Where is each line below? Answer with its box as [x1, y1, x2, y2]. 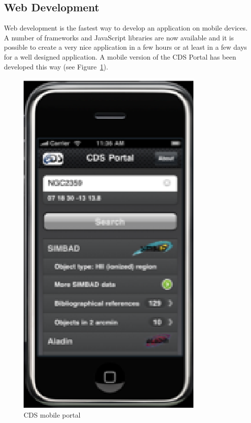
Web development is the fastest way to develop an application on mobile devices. [4, 23, 248, 33]
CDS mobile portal [24, 409, 81, 420]
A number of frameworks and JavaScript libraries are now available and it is [4, 32, 234, 42]
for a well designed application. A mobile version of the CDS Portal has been [4, 51, 236, 62]
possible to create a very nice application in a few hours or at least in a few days [4, 42, 247, 52]
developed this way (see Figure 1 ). [4, 61, 108, 71]
